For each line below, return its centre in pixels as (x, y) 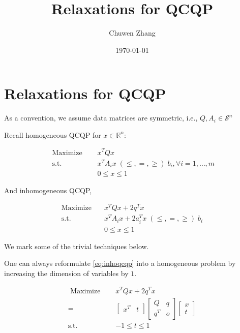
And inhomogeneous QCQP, (48, 190)
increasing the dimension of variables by (66, 273)
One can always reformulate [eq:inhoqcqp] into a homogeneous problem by (120, 263)
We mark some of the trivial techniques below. (77, 246)
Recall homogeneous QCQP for (53, 134)
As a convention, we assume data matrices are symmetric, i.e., (101, 118)
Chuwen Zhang (132, 33)
